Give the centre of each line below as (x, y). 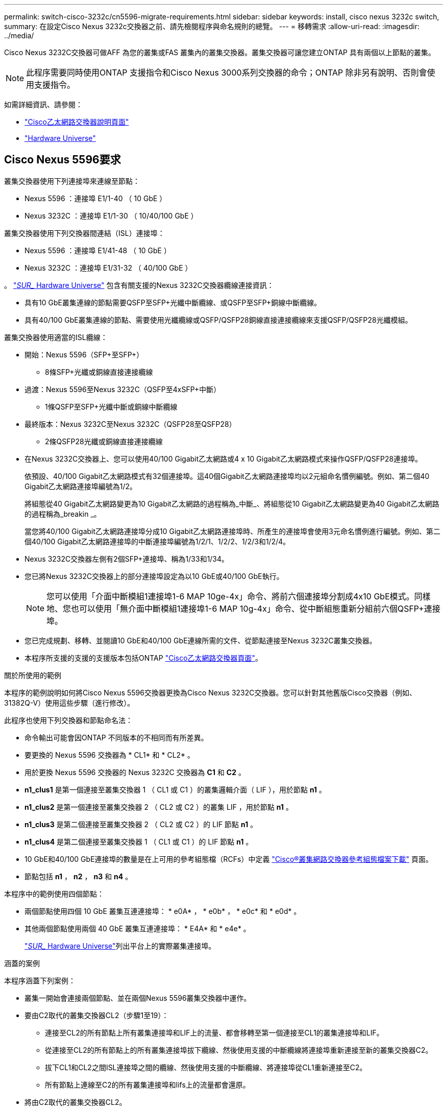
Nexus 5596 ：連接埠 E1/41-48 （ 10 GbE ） (98, 250)
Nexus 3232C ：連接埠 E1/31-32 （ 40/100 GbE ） (108, 268)
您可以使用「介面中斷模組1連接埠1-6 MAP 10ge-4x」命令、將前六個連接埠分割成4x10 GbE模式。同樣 (239, 596)
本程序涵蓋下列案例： (40, 980)
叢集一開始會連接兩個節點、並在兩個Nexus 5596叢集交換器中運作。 (138, 998)
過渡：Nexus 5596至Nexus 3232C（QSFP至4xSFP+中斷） (123, 389)
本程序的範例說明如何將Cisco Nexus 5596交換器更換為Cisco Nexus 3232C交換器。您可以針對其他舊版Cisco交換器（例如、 (210, 692)
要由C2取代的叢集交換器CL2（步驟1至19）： (97, 1015)
